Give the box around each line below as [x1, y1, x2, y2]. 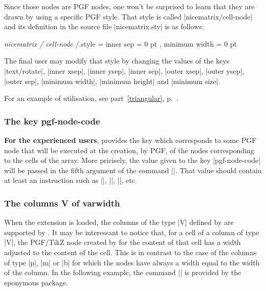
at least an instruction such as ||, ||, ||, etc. [4, 175, 137, 185]
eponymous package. [4, 277, 68, 287]
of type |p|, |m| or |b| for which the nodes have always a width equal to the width [4, 257, 260, 267]
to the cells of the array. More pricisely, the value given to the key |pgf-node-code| [4, 155, 261, 165]
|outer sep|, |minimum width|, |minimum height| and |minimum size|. [4, 75, 220, 86]
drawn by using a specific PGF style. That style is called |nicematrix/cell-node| [4, 11, 253, 22]
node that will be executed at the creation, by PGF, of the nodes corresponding [4, 144, 254, 155]
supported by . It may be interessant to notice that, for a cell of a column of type [4, 226, 259, 237]
